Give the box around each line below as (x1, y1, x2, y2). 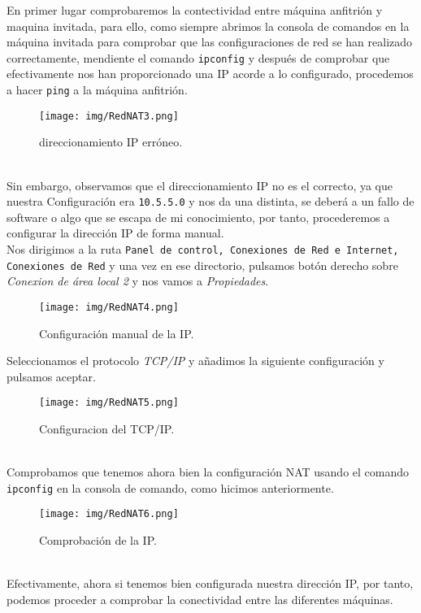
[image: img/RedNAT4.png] (39, 301, 179, 313)
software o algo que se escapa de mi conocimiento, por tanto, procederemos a (7, 208, 390, 225)
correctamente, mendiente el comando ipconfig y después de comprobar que (7, 49, 390, 66)
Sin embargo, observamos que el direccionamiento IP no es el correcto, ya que (7, 176, 393, 193)
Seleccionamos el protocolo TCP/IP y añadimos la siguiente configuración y (7, 352, 384, 369)
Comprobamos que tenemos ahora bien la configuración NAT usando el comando (7, 463, 410, 480)
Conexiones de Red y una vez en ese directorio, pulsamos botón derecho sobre (7, 256, 398, 273)
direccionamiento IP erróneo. (39, 133, 183, 150)
